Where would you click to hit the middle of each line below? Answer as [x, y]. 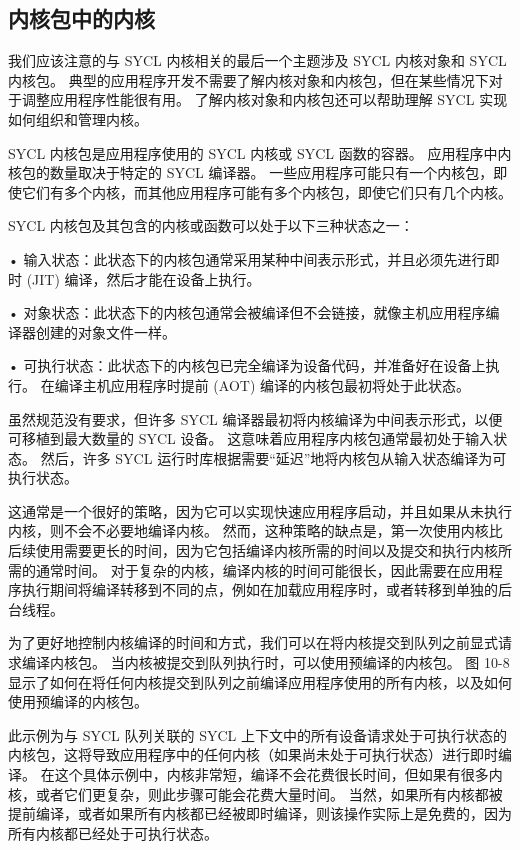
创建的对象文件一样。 [105, 331]
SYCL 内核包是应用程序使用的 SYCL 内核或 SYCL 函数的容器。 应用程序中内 [260, 152]
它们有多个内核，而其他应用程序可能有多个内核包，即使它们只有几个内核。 [266, 191]
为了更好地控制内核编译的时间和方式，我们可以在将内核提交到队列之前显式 [253, 642]
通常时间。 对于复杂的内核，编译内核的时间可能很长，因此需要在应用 [262, 569]
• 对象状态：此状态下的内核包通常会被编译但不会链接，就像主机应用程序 [247, 312]
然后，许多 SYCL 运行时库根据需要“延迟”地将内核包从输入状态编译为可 [273, 457]
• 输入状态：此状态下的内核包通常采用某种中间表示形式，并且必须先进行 [247, 258]
